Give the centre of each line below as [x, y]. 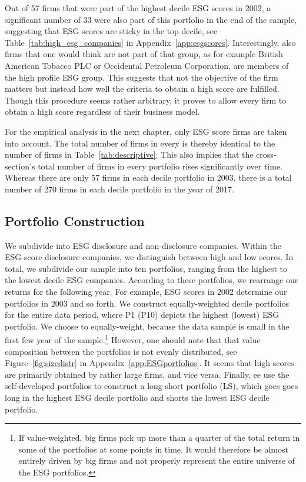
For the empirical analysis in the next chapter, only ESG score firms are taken [146, 131]
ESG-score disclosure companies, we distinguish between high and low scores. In [149, 257]
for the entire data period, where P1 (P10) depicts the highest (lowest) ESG [142, 315]
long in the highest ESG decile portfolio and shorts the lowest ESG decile [137, 398]
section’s [20, 166]
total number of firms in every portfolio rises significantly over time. [160, 166]
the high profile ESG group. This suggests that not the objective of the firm [142, 77]
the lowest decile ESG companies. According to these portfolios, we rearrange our [152, 280]
